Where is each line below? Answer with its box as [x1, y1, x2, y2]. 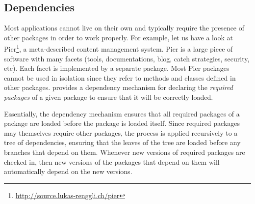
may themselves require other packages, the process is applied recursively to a [4, 127, 238, 138]
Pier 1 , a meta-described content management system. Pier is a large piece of [4, 42, 233, 54]
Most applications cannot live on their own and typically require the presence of [4, 23, 245, 33]
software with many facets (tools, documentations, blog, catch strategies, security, [4, 53, 250, 63]
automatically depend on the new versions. [4, 166, 132, 176]
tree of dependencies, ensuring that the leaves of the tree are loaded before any [4, 137, 241, 147]
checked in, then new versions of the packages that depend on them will [4, 156, 220, 167]
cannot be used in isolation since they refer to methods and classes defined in [4, 72, 236, 83]
